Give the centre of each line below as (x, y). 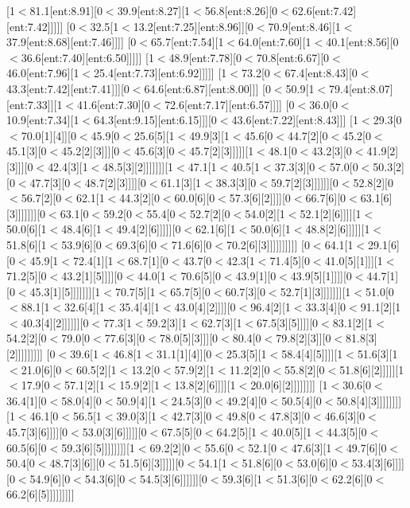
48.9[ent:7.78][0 (205, 57)
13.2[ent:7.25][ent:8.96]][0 (193, 26)
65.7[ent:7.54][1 (188, 42)
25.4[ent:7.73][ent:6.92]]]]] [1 (161, 73)
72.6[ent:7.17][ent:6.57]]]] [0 (230, 104)
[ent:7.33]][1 (35, 104)
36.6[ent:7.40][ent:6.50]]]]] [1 (87, 57)
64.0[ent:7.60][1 (275, 42)
